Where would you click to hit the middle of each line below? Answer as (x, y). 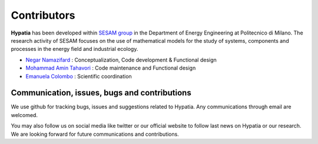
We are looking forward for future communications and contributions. (95, 134)
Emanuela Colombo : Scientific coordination (79, 76)
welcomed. (24, 115)
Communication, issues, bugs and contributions (101, 93)
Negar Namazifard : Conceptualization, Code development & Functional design (121, 60)
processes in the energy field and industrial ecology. (74, 49)
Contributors (43, 15)
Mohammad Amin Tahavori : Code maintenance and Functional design (111, 68)
